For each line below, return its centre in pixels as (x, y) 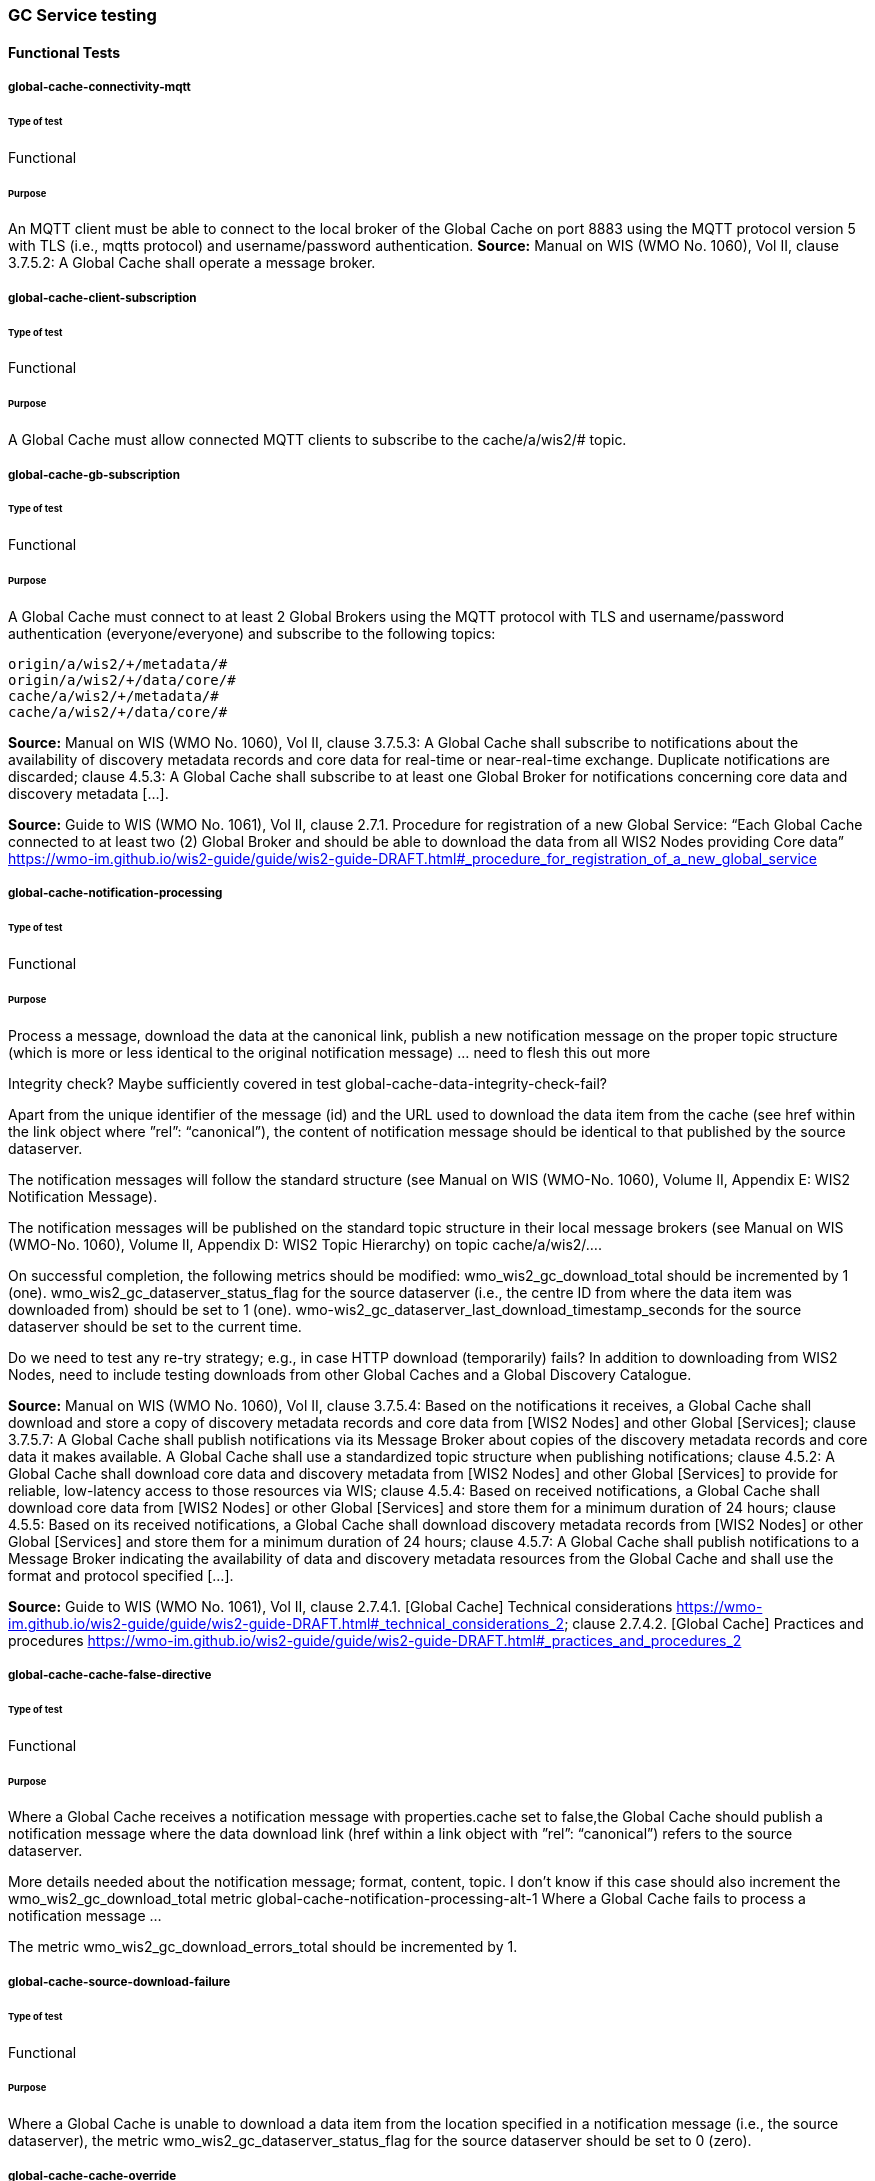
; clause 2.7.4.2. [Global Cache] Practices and (714, 1623)
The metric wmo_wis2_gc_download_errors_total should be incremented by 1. (263, 1947)
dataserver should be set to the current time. (155, 1326)
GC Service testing (82, 15)
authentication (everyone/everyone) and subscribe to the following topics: (252, 633)
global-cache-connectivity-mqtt (99, 87)
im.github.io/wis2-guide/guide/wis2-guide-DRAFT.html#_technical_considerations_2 (286, 1623)
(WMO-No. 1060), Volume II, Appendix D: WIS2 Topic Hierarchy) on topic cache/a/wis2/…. (305, 1244)
